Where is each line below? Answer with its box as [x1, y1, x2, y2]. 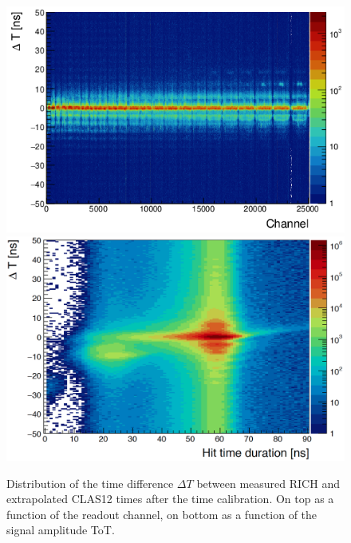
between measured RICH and [196, 474, 340, 491]
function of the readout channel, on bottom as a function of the [6, 505, 317, 522]
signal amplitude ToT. [6, 521, 115, 538]
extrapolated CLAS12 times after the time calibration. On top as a [6, 490, 334, 507]
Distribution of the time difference [6, 474, 174, 491]
